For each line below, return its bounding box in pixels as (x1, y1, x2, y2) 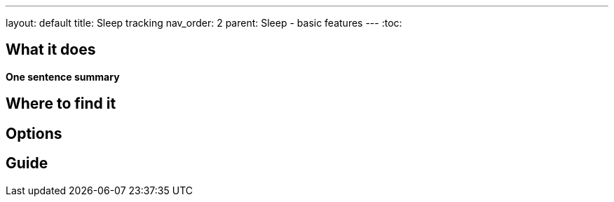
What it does (6, 41, 96, 59)
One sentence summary (6, 70, 120, 83)
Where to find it (6, 95, 116, 113)
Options (6, 124, 62, 142)
